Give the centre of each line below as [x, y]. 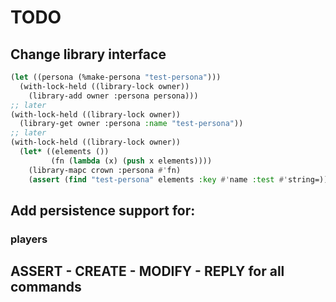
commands [46, 287]
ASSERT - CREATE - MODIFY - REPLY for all [147, 271]
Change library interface [88, 54]
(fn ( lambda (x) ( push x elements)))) [131, 161]
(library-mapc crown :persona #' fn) [105, 170]
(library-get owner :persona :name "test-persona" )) [131, 124]
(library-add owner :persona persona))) [113, 96]
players [29, 239]
